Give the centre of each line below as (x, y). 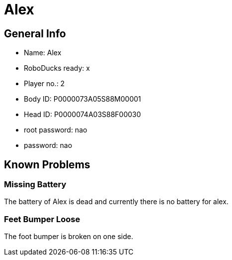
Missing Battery (35, 185)
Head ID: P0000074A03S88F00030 (82, 115)
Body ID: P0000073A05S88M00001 (82, 99)
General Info (35, 33)
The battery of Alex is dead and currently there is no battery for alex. (116, 202)
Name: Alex (43, 53)
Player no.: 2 (44, 84)
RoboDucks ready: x (57, 68)
